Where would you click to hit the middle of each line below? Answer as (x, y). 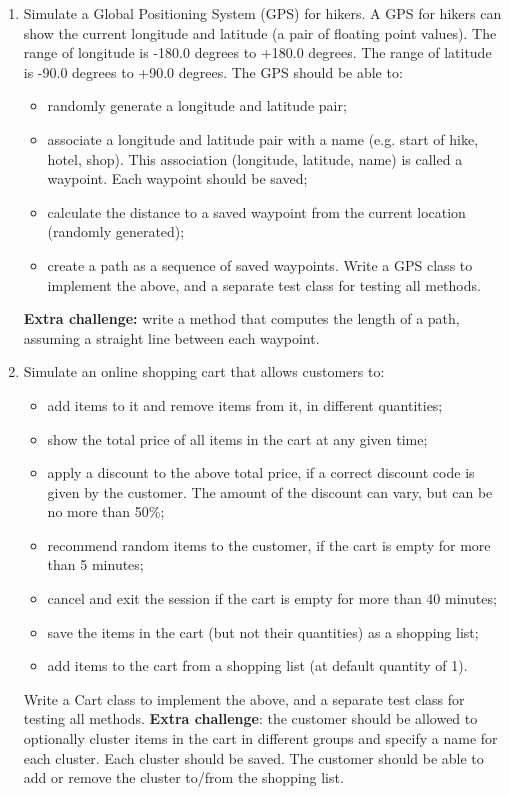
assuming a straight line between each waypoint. (171, 337)
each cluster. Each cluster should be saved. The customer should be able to (253, 757)
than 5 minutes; (95, 564)
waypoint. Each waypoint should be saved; (177, 178)
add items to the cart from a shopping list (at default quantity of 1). (257, 665)
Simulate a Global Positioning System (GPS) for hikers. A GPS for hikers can (262, 13)
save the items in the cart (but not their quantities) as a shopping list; (263, 631)
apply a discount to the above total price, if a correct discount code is (261, 472)
